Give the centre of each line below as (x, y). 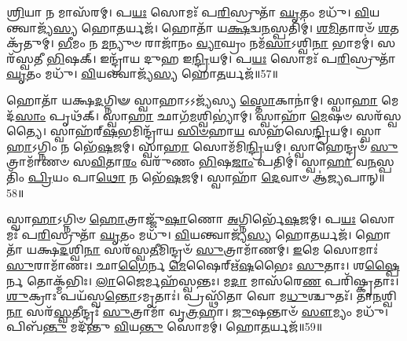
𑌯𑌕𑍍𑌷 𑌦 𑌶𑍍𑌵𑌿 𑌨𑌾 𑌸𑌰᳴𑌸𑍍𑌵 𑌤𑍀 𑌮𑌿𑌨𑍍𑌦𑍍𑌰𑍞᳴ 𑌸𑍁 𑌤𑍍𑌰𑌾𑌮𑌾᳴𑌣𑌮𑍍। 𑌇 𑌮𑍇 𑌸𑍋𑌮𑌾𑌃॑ (202, 249)
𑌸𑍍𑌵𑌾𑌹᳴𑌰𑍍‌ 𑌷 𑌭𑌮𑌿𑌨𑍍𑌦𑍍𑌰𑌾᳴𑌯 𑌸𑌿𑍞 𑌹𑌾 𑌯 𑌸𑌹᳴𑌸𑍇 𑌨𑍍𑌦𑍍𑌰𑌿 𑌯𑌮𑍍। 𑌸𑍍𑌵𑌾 (216, 131)
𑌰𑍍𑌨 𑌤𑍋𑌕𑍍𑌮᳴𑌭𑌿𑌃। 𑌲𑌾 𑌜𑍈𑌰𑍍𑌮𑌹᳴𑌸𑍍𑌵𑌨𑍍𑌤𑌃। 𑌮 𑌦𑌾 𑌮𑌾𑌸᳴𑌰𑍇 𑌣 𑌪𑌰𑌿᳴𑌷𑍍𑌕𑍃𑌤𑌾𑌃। (203, 280)
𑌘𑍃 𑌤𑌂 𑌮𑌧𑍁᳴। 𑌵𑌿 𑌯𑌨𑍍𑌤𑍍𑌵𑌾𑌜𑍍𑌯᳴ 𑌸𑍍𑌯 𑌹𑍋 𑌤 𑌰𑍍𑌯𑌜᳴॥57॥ (142, 73)
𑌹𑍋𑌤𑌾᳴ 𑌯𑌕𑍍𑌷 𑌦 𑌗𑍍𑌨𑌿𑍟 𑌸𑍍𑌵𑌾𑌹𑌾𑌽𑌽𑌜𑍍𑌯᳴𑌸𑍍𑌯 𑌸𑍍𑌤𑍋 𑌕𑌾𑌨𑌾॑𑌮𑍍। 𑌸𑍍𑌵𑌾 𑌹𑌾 (192, 99)
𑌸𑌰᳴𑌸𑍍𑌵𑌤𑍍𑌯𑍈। (378, 115)
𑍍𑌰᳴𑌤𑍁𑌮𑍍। (30, 43)
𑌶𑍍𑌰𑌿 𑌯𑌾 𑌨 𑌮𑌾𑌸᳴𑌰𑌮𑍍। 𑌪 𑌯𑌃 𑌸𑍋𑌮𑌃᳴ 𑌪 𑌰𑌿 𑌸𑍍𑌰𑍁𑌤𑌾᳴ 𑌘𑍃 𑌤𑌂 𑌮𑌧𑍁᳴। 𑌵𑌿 (188, 12)
